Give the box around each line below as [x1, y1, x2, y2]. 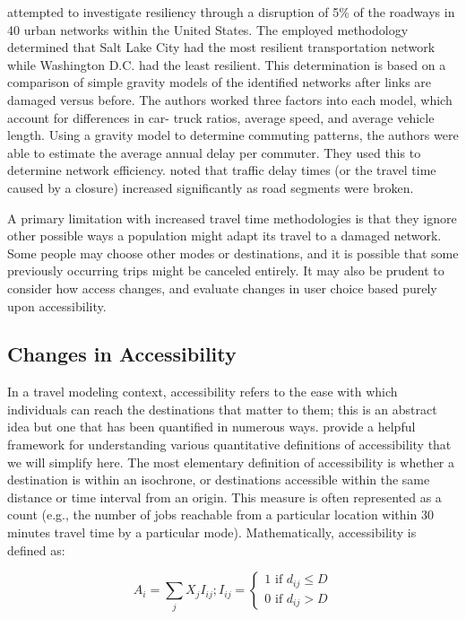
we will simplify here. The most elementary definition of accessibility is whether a [7, 452, 455, 471]
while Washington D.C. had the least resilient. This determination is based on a [7, 55, 446, 74]
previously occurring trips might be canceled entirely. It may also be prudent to [7, 261, 444, 280]
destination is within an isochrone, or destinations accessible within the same [7, 470, 430, 489]
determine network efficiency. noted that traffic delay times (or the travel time [7, 161, 436, 179]
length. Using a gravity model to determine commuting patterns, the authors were [7, 126, 459, 144]
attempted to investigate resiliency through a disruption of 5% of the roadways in [7, 3, 455, 21]
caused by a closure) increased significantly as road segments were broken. [7, 178, 414, 196]
